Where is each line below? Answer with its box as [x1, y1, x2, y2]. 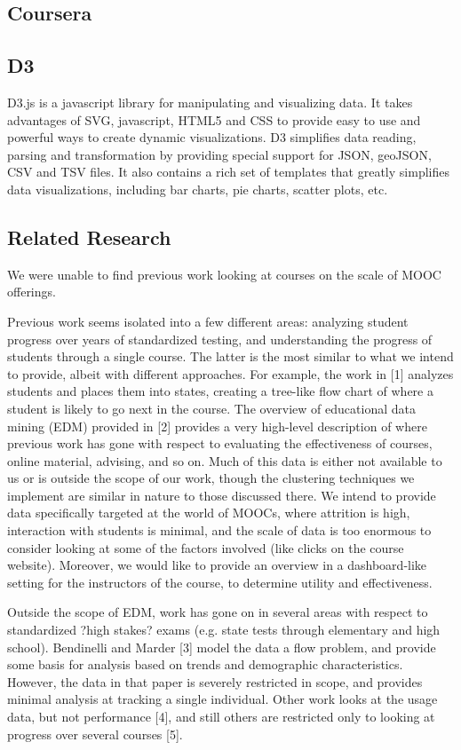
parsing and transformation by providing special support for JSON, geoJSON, [7, 145, 432, 163]
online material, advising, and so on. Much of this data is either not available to [7, 451, 442, 470]
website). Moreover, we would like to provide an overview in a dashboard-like [7, 556, 427, 574]
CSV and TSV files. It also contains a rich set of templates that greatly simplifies [7, 162, 449, 181]
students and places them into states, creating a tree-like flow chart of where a [7, 382, 433, 400]
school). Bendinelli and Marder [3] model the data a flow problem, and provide [7, 637, 436, 656]
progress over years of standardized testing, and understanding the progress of [7, 329, 433, 348]
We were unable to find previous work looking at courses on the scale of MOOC [7, 264, 441, 283]
